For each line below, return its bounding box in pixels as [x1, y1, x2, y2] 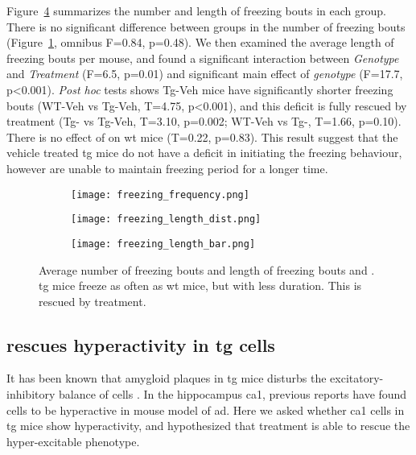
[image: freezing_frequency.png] [71, 188, 249, 201]
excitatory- [330, 370, 384, 387]
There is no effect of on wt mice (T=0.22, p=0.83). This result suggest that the [6, 128, 398, 145]
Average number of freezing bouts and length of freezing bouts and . [39, 261, 375, 278]
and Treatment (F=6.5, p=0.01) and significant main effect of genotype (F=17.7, [6, 65, 403, 82]
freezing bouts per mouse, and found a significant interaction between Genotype [6, 49, 399, 66]
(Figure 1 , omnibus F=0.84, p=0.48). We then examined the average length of [6, 34, 394, 51]
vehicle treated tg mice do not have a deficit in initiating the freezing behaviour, [6, 144, 402, 161]
